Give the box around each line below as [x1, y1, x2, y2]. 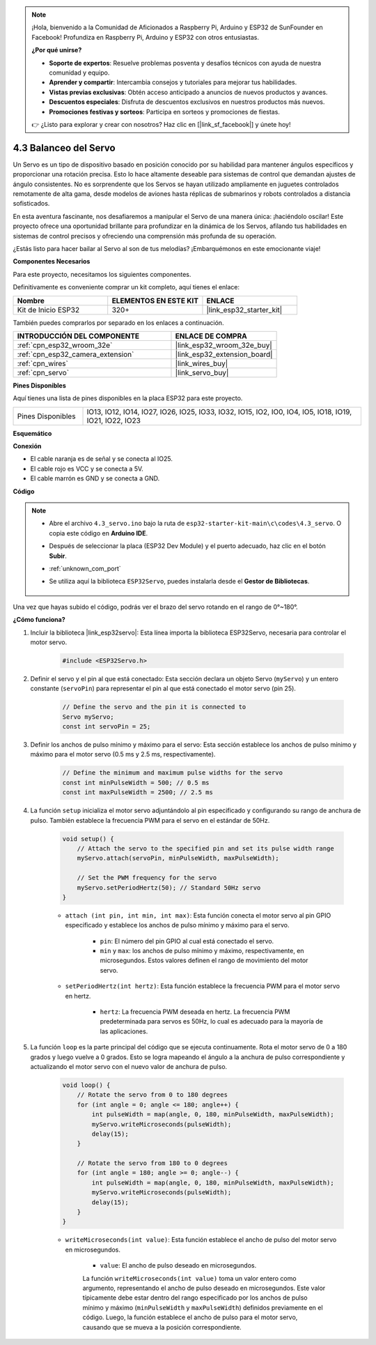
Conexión [13, 442, 42, 450]
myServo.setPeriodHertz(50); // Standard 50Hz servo [77, 883, 261, 892]
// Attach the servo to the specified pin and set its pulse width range [77, 844, 334, 852]
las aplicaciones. [100, 1027, 148, 1035]
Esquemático [13, 429, 52, 437]
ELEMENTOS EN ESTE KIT [111, 296, 198, 305]
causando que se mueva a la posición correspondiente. [82, 1323, 242, 1331]
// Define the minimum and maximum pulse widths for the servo [62, 769, 283, 777]
